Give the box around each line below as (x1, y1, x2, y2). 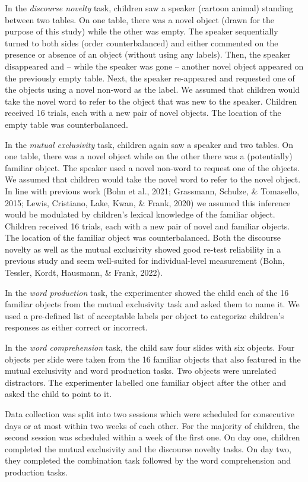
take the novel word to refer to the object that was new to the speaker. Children (5, 94, 297, 107)
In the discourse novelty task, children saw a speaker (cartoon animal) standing (5, 2, 293, 14)
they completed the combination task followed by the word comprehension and (5, 454, 291, 467)
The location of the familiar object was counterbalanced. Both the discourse (5, 231, 281, 244)
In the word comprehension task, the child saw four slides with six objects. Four (5, 341, 295, 354)
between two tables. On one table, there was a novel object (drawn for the (5, 13, 275, 26)
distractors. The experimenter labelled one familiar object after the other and (5, 376, 287, 388)
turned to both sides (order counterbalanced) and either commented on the (5, 36, 278, 49)
